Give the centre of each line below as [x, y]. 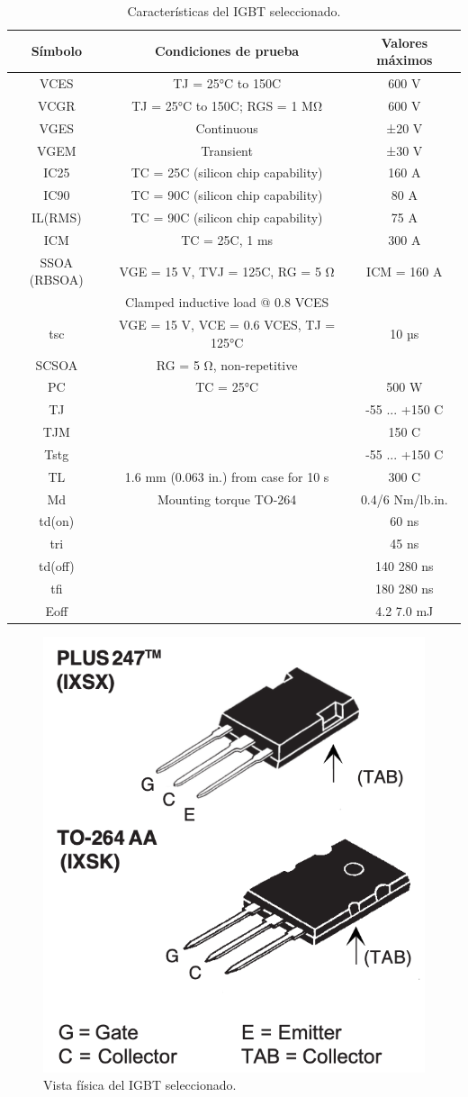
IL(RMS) [57, 218]
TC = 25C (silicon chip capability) [227, 172]
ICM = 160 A [405, 271]
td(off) [56, 566]
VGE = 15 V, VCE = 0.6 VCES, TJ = [227, 325]
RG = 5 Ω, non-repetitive [227, 364]
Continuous [227, 127]
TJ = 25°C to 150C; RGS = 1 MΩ [227, 105]
